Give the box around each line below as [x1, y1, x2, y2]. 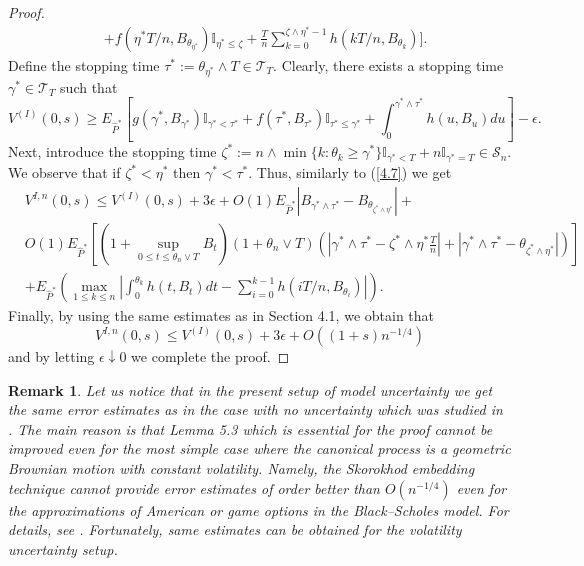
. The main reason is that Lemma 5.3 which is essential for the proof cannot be [8, 418, 493, 439]
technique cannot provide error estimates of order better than [8, 477, 380, 498]
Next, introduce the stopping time [8, 141, 217, 162]
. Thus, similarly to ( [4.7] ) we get [248, 162, 452, 183]
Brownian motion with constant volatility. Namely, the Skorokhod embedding [8, 458, 475, 479]
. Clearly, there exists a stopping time [273, 54, 504, 75]
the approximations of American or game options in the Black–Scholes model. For [8, 499, 509, 520]
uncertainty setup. [8, 538, 118, 559]
